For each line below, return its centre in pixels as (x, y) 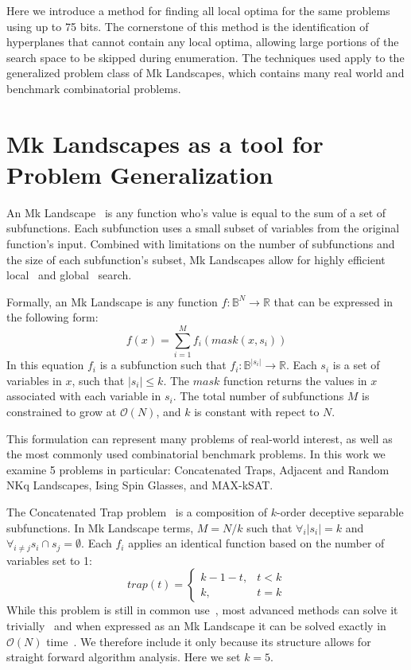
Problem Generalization (140, 174)
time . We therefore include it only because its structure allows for (209, 641)
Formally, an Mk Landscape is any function (112, 301)
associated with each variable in (84, 396)
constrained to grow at (62, 411)
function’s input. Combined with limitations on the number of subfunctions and (201, 244)
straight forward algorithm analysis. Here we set (124, 657)
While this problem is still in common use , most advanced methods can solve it (202, 610)
